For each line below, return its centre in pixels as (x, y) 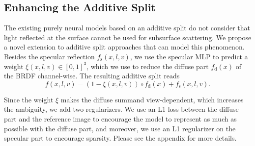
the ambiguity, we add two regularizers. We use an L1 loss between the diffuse (121, 109)
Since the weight (29, 99)
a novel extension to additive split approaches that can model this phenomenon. (124, 47)
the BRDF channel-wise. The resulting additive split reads (92, 76)
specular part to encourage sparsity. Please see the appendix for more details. (120, 138)
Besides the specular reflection (49, 56)
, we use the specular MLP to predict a (189, 56)
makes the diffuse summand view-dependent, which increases (152, 99)
